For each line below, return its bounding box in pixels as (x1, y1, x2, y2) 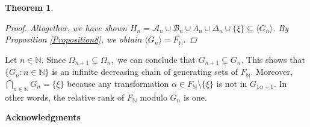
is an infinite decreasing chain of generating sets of (52, 65, 238, 78)
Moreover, (256, 65, 293, 78)
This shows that (246, 53, 305, 65)
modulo (140, 90, 167, 103)
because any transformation (67, 77, 169, 89)
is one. (183, 90, 207, 103)
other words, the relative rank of (5, 90, 125, 103)
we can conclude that (117, 53, 196, 65)
